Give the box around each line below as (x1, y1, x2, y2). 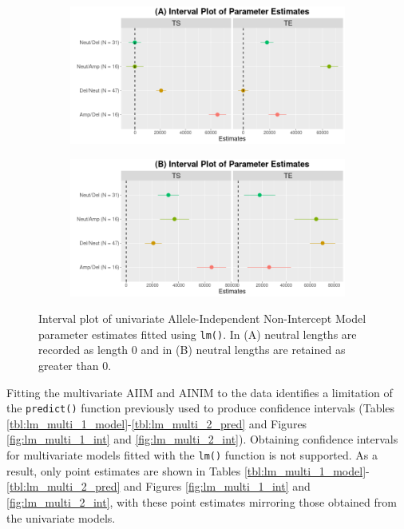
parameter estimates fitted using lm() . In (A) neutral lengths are (38, 325, 357, 342)
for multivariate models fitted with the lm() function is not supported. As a (6, 447, 378, 463)
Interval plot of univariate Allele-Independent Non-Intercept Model (38, 310, 366, 327)
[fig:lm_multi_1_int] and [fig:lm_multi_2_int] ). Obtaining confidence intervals (6, 431, 398, 447)
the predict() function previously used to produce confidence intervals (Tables (6, 400, 395, 416)
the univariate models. (6, 509, 116, 526)
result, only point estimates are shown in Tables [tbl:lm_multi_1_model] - (6, 462, 370, 479)
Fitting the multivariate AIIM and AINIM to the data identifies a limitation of (6, 384, 393, 400)
